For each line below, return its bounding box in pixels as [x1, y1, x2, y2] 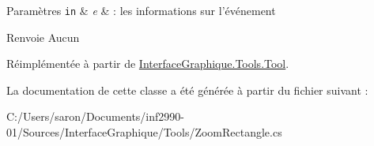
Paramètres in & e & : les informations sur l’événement [6, 2, 276, 18]
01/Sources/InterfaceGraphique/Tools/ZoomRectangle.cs [6, 124, 282, 140]
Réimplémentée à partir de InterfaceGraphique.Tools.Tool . [6, 55, 289, 72]
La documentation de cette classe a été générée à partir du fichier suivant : [6, 81, 368, 98]
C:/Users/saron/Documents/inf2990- [6, 108, 184, 125]
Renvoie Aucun [6, 28, 80, 45]
